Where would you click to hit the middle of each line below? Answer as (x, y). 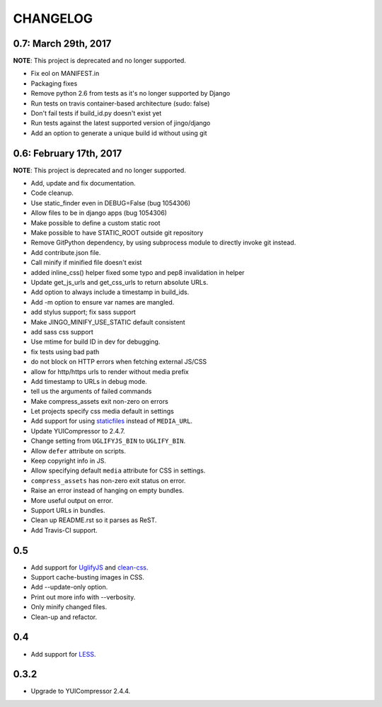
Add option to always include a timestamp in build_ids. (110, 292)
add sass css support (62, 332)
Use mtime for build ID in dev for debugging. (95, 342)
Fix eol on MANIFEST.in (65, 74)
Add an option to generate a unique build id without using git (119, 133)
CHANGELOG (53, 18)
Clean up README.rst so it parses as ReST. (94, 520)
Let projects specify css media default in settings (103, 412)
